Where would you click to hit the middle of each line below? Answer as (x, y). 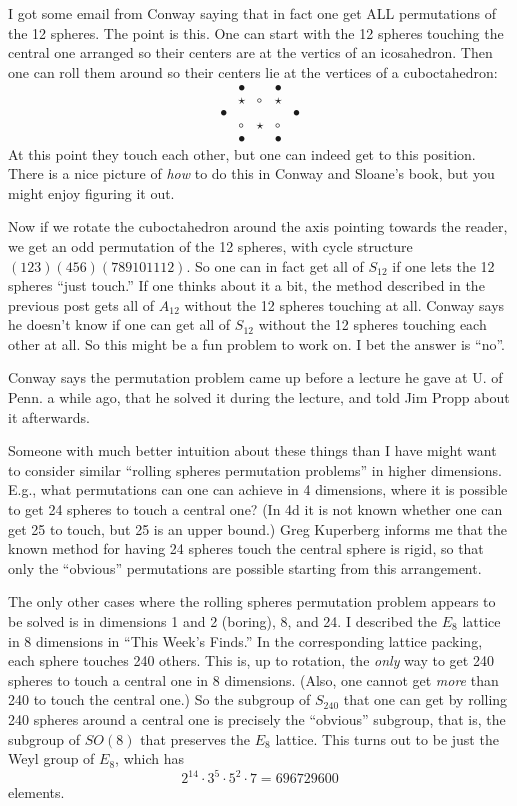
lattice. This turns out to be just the (387, 738)
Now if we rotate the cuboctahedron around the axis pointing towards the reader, (258, 226)
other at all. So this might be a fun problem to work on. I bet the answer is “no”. (256, 343)
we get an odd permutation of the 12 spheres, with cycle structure (210, 245)
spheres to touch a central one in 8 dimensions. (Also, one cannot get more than (253, 679)
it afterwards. (49, 416)
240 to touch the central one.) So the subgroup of (159, 699)
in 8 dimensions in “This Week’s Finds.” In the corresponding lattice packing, (245, 640)
